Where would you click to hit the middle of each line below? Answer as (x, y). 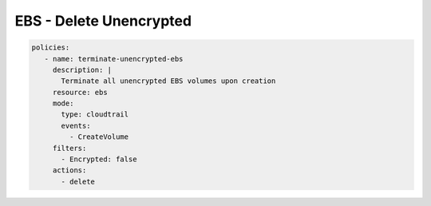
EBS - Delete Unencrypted (103, 21)
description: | (82, 69)
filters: (69, 148)
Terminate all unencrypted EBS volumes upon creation (168, 81)
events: (76, 125)
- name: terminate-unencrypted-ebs (114, 59)
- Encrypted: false (99, 159)
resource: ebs (80, 92)
